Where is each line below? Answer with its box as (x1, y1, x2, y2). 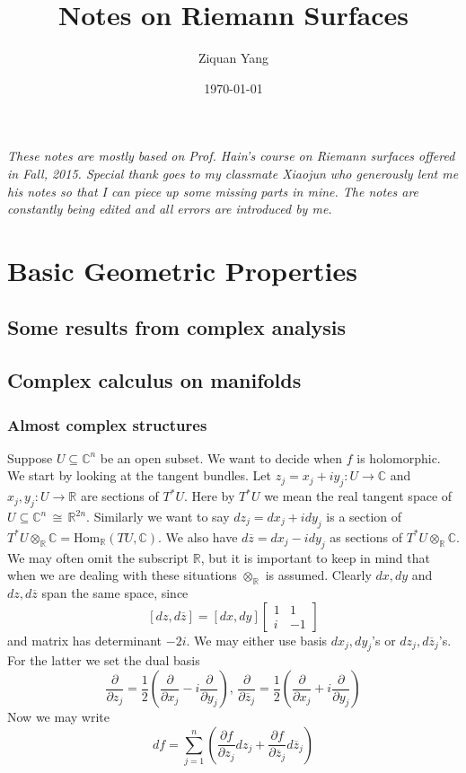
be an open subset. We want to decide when (100, 448, 343, 467)
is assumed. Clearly (265, 566, 372, 584)
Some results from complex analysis (7, 313, 346, 341)
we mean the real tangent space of (264, 487, 453, 505)
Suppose (7, 448, 53, 467)
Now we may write (7, 707, 110, 725)
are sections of (80, 487, 159, 505)
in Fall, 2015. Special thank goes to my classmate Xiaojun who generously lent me (7, 163, 459, 182)
